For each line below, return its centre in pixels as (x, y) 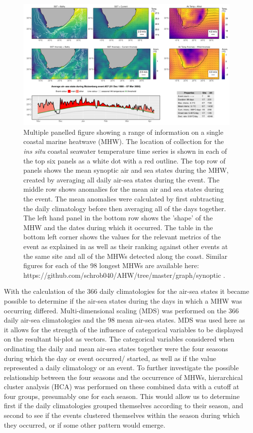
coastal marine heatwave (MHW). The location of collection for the (124, 141)
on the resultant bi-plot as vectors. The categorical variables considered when (119, 339)
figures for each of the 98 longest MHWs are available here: (111, 265)
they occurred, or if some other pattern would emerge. (85, 424)
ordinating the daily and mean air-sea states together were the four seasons (116, 348)
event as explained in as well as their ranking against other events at (126, 246)
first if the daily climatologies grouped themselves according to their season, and (124, 406)
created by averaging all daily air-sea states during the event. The (121, 179)
